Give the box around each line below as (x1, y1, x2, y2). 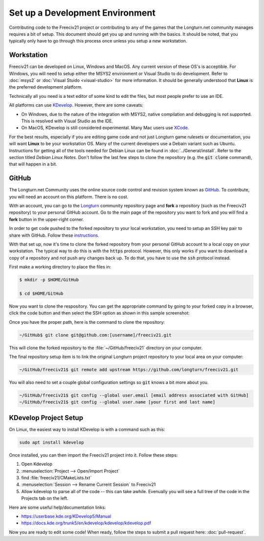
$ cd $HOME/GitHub (19, 291, 64, 296)
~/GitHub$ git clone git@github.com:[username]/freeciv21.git (19, 332, 172, 338)
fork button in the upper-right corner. (9, 216, 84, 222)
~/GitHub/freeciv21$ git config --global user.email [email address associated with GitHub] (19, 392, 249, 398)
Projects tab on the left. (21, 496, 68, 501)
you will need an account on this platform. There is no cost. (9, 194, 129, 200)
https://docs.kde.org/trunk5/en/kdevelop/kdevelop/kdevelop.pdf (21, 520, 152, 526)
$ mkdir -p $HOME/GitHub (19, 277, 79, 283)
